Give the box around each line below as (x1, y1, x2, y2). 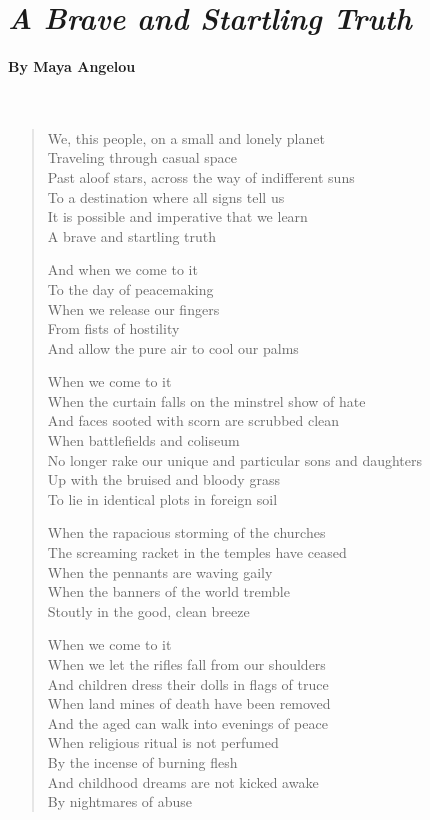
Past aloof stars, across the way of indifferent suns (47, 166, 355, 187)
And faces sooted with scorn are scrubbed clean (47, 410, 340, 431)
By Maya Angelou (8, 55, 136, 76)
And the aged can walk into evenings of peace (47, 712, 328, 733)
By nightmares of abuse (47, 791, 193, 812)
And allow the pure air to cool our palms (47, 337, 299, 358)
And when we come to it (47, 259, 198, 280)
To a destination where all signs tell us (47, 186, 285, 207)
